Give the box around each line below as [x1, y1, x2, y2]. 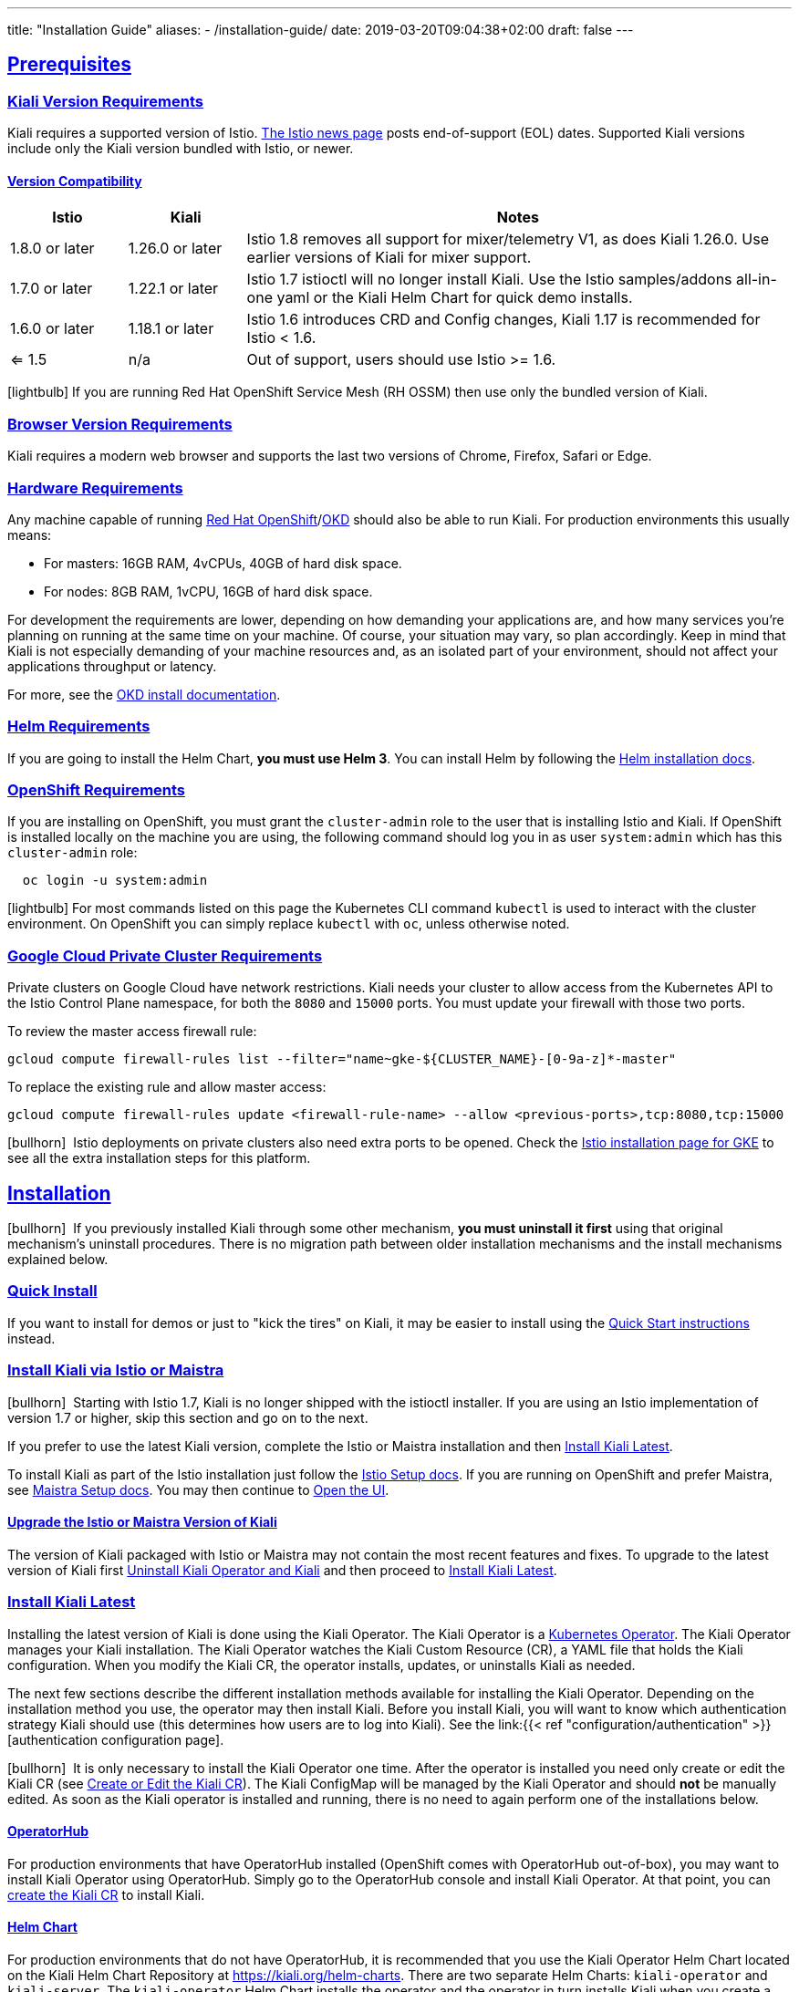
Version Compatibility [7, 172, 142, 189]
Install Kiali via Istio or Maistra [7, 1361, 224, 1380]
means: [7, 526, 52, 543]
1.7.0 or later [10, 279, 93, 298]
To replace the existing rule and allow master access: [7, 1079, 327, 1095]
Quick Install [7, 1281, 98, 1301]
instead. [7, 1330, 56, 1346]
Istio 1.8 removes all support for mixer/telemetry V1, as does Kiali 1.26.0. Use [246, 230, 770, 249]
